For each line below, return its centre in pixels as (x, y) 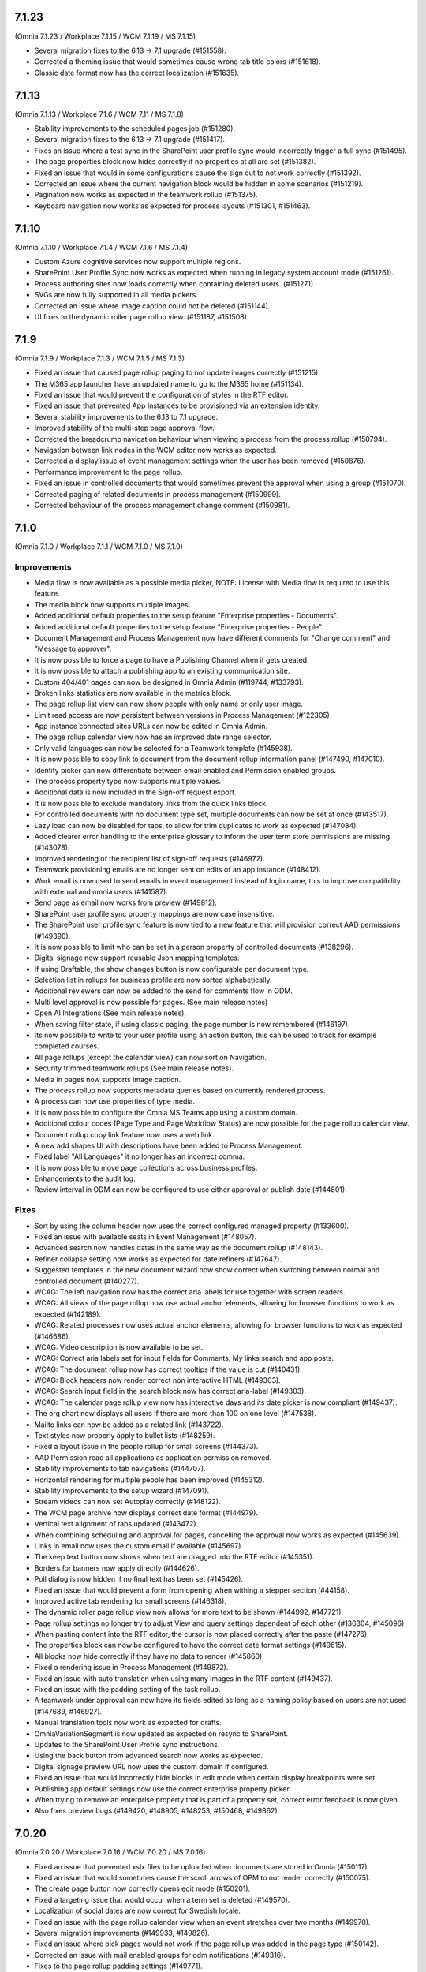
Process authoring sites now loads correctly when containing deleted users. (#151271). (175, 283)
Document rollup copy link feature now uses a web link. (124, 1134)
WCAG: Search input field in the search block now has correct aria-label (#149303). (170, 1391)
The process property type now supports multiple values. (127, 782)
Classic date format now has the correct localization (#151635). (137, 73)
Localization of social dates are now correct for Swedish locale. (137, 1911)
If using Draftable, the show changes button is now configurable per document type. (172, 969)
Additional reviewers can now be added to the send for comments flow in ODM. (164, 991)
